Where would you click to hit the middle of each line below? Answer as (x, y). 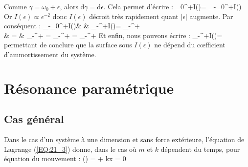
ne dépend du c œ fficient (190, 45)
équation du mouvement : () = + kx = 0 (65, 158)
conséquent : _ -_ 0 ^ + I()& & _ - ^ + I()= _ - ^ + (72, 26)
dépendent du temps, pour (200, 149)
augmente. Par (211, 16)
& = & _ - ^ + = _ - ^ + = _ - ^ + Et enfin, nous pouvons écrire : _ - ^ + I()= (113, 35)
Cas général (34, 119)
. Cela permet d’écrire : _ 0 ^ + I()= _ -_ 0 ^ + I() (172, 6)
